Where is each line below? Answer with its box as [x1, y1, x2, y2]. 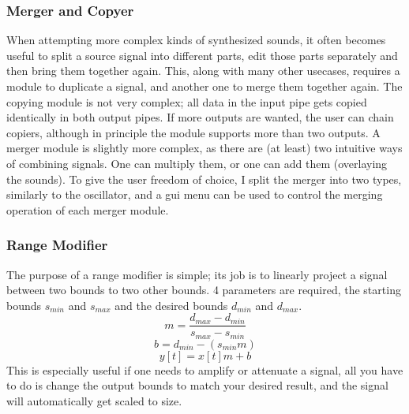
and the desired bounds [114, 297, 228, 313]
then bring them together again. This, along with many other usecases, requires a [6, 62, 400, 79]
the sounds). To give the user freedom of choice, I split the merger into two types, [6, 170, 402, 187]
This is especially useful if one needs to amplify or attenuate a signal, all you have [6, 361, 403, 378]
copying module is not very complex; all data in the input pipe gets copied [6, 93, 367, 110]
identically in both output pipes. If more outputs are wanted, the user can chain [6, 109, 394, 125]
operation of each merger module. [6, 201, 169, 218]
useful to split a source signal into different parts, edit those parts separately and [6, 47, 398, 63]
